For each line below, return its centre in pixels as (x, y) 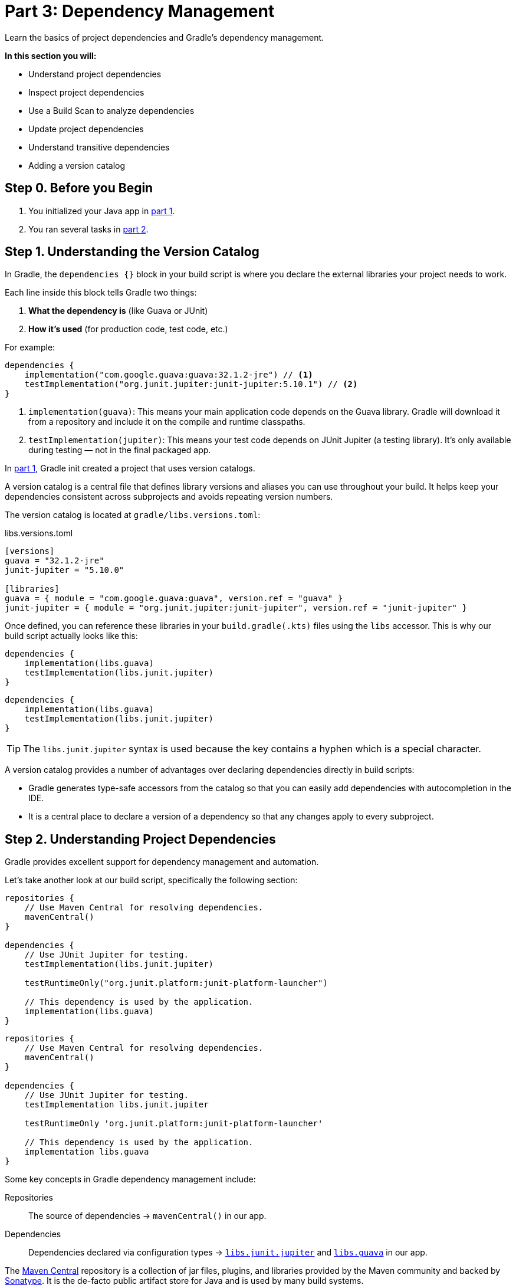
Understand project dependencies (95, 74)
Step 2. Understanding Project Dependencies (140, 839)
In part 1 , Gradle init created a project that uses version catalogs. (130, 468)
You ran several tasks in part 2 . (88, 229)
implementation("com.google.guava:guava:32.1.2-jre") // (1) (169, 375)
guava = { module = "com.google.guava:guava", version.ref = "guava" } (174, 599)
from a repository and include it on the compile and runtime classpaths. (167, 422)
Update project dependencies (86, 129)
